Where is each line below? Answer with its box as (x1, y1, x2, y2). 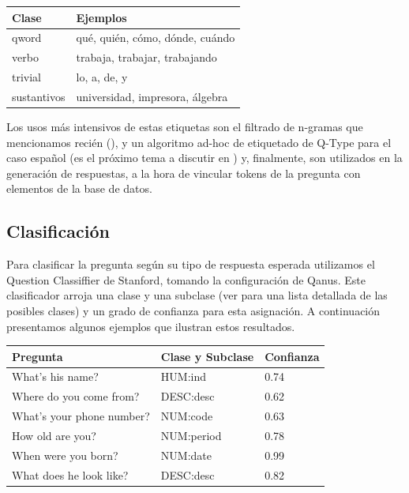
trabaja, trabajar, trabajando (76, 49, 217, 66)
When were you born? (12, 446, 118, 463)
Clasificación (6, 219, 110, 243)
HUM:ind (160, 368, 206, 385)
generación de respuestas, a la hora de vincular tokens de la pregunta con (6, 164, 361, 181)
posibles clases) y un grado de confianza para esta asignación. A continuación (6, 302, 381, 318)
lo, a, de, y (76, 69, 128, 85)
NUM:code (160, 408, 213, 424)
